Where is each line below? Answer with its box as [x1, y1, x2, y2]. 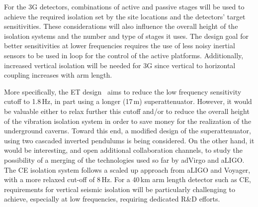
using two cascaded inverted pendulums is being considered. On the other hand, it [4, 135, 255, 145]
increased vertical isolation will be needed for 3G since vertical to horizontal [4, 60, 236, 70]
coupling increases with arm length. [4, 70, 112, 80]
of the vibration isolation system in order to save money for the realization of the [4, 115, 252, 126]
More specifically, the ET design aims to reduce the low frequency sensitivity [4, 86, 242, 97]
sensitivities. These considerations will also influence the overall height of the [4, 21, 238, 31]
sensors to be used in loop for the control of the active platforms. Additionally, [4, 50, 244, 60]
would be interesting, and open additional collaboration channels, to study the [4, 145, 243, 155]
